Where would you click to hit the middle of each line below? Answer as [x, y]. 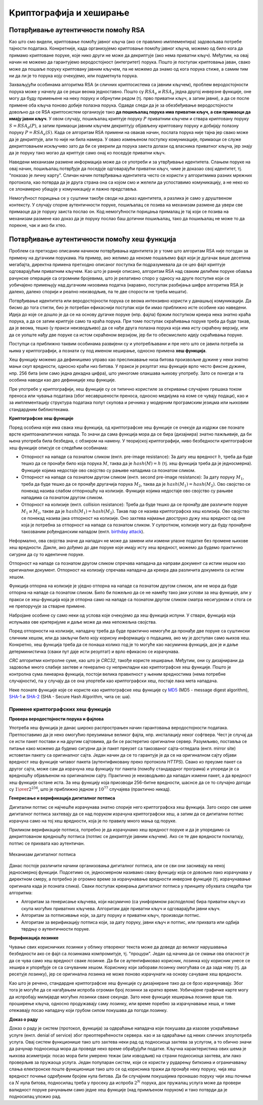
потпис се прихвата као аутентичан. [47, 843]
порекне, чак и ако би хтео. [38, 225]
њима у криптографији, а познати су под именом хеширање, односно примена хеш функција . [108, 350]
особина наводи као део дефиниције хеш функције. [63, 380]
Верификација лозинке [34, 938]
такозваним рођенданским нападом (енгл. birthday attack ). [83, 532]
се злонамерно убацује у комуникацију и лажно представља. [73, 189]
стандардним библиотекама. [39, 409]
